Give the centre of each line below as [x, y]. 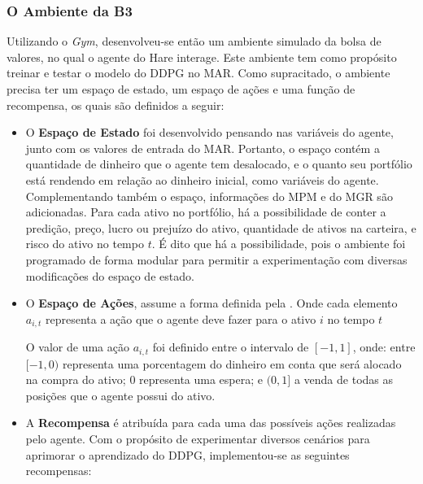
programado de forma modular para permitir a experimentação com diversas [216, 259]
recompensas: [59, 471]
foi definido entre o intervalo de [231, 347]
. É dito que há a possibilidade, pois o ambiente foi [279, 244]
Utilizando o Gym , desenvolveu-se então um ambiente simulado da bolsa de [194, 41]
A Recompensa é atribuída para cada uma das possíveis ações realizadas [211, 423]
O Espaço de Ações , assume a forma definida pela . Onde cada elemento [211, 303]
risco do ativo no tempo [85, 244]
